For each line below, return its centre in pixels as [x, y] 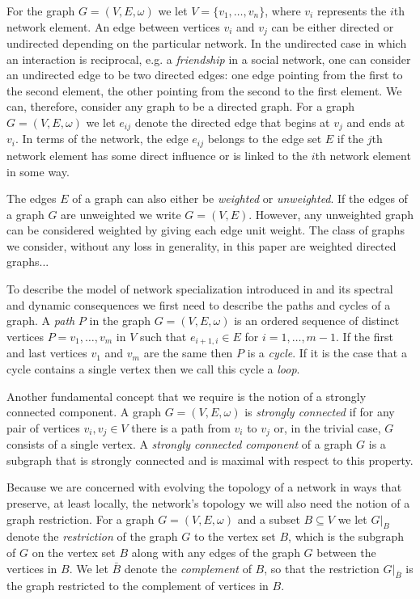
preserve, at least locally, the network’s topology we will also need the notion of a [208, 502]
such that [163, 336]
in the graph [120, 321]
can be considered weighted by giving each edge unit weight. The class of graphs [206, 230]
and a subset [269, 519]
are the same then [188, 353]
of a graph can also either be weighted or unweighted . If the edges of [240, 198]
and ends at [376, 122]
